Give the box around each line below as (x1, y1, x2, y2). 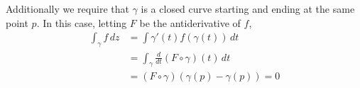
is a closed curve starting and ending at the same (141, 1, 355, 16)
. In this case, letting (36, 15, 127, 30)
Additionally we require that (6, 1, 129, 16)
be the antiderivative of (139, 15, 241, 30)
